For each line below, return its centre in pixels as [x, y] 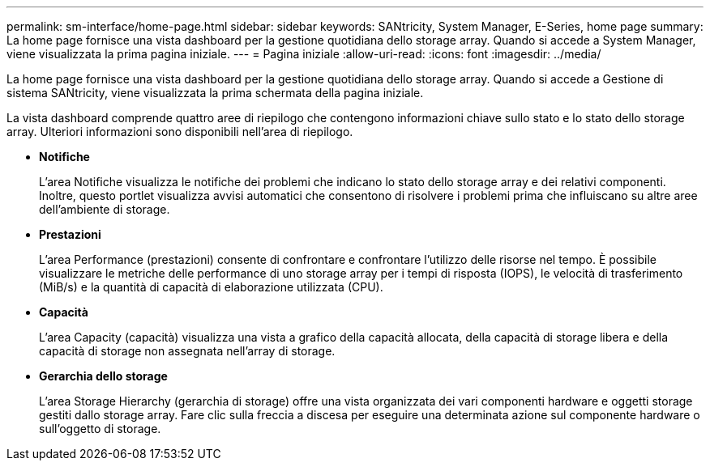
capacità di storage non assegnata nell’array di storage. [187, 351]
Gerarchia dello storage [103, 376]
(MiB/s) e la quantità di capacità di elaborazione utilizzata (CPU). [211, 287]
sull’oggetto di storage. [100, 429]
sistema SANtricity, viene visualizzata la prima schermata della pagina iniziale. [215, 93]
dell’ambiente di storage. [105, 209]
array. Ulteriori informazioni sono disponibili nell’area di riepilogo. [180, 132]
